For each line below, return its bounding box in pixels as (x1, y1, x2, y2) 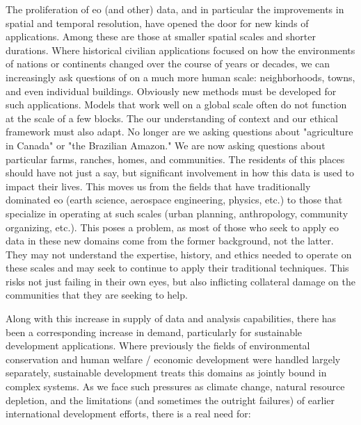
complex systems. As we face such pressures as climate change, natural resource (6, 379, 345, 394)
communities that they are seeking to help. (6, 287, 188, 302)
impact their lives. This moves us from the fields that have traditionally (6, 178, 311, 193)
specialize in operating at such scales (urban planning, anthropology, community (6, 206, 348, 220)
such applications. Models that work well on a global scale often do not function (6, 97, 347, 112)
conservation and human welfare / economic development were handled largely (6, 351, 341, 366)
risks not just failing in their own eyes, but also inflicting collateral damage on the (6, 274, 355, 288)
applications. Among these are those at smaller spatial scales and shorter (6, 29, 316, 44)
